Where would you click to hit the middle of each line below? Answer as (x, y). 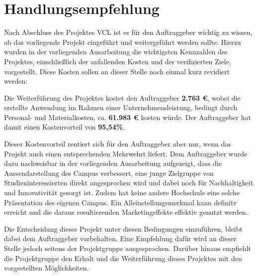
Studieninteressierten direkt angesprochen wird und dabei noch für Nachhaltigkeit (129, 183)
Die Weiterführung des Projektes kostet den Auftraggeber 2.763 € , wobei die (122, 97)
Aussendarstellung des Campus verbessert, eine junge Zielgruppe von (109, 173)
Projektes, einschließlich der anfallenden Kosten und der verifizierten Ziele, (118, 61)
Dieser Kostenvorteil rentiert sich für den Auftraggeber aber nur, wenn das (118, 144)
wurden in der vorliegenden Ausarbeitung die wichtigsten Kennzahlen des (116, 52)
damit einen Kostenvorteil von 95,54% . (65, 127)
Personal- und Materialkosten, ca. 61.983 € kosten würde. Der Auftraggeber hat (128, 117)
